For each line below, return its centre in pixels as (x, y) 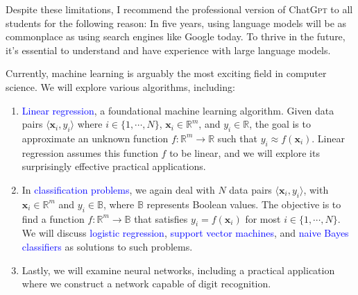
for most (263, 218)
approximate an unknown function (95, 138)
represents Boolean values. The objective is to (244, 204)
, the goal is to (280, 124)
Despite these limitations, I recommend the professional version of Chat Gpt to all (179, 9)
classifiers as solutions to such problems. (107, 246)
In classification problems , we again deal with (118, 189)
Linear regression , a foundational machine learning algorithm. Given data (178, 110)
